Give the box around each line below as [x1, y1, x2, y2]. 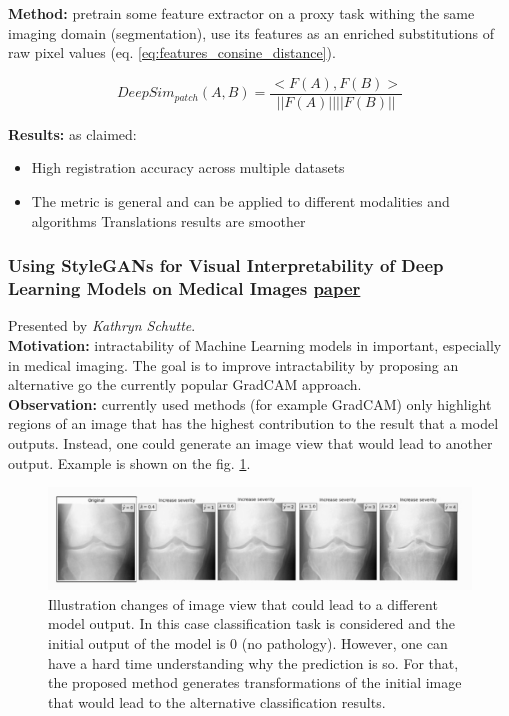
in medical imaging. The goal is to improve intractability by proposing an [8, 354, 459, 375]
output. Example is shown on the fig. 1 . [8, 452, 251, 473]
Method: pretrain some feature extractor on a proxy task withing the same [8, 3, 475, 23]
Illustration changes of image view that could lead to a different [48, 593, 438, 614]
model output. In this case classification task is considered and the [48, 613, 455, 634]
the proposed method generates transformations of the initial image [48, 672, 462, 693]
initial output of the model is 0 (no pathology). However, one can [48, 632, 448, 653]
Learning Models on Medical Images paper [8, 276, 361, 301]
